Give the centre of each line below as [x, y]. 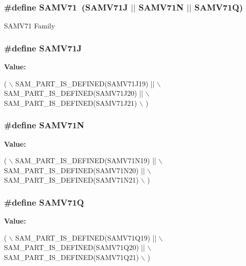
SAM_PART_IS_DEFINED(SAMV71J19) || [85, 83]
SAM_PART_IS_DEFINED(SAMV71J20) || [74, 93]
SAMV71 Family [30, 26]
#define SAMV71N [44, 125]
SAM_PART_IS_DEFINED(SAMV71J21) [71, 103]
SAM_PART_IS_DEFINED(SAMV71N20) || [75, 170]
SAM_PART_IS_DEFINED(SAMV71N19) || [86, 160]
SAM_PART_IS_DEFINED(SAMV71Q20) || [75, 247]
